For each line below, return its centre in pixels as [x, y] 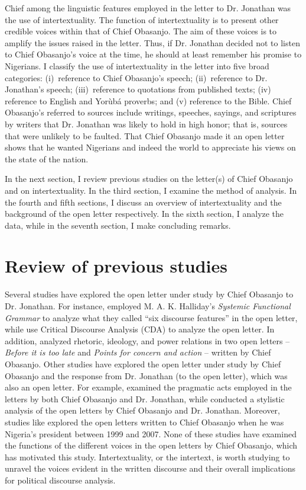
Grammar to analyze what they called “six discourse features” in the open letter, [151, 317]
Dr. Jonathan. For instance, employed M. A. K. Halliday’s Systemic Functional [148, 306]
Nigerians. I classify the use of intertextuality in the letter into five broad [137, 65]
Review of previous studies [116, 266]
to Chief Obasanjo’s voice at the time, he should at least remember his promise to [153, 54]
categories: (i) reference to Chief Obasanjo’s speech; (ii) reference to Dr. [136, 77]
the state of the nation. [47, 158]
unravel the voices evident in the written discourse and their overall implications [150, 468]
